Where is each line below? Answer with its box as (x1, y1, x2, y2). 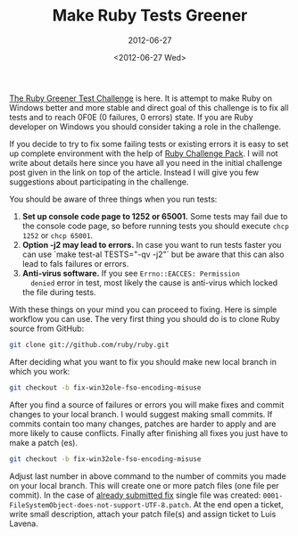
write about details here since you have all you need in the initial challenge (9, 157, 283, 168)
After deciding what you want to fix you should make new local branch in (9, 356, 277, 367)
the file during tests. (21, 286, 96, 297)
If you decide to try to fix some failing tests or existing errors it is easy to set (9, 138, 289, 149)
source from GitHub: (9, 323, 85, 334)
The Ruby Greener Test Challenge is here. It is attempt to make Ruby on (9, 93, 272, 103)
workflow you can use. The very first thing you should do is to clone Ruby (9, 313, 280, 324)
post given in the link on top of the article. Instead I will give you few (9, 167, 260, 177)
